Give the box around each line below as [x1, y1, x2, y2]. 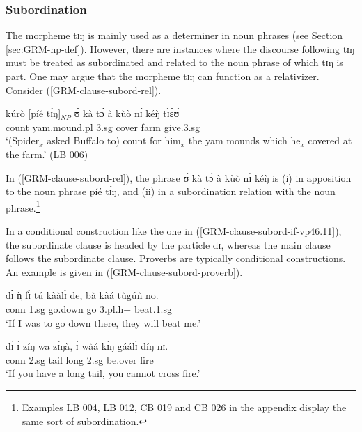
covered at [308, 133, 352, 148]
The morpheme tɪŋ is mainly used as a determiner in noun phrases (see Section [6, 28, 343, 43]
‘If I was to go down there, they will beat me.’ [6, 315, 201, 330]
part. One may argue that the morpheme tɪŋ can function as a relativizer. [6, 69, 320, 83]
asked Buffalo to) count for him [47, 133, 181, 148]
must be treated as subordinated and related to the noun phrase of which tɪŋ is [6, 55, 343, 70]
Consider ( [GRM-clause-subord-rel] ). [6, 82, 162, 97]
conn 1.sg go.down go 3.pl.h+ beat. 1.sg [6, 301, 173, 316]
